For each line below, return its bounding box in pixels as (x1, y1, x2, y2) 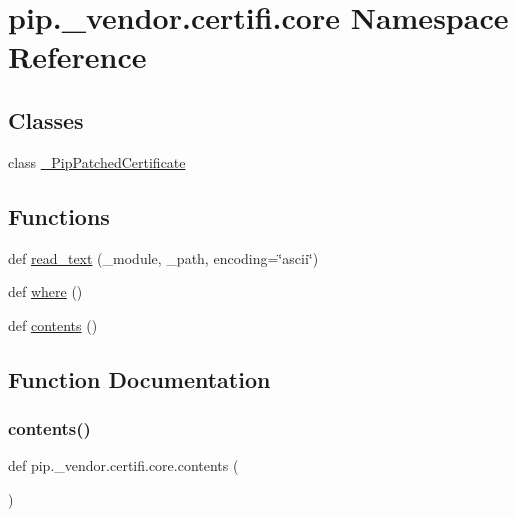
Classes (8, 104, 84, 135)
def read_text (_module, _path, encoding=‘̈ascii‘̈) (8, 247, 319, 268)
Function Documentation (8, 363, 271, 394)
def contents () (8, 314, 98, 335)
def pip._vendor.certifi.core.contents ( (8, 455, 239, 476)
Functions (8, 200, 110, 231)
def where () (8, 281, 83, 302)
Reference (8, 36, 147, 77)
